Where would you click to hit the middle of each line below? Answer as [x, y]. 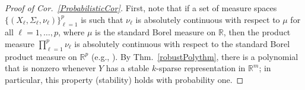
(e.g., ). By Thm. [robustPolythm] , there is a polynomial [195, 56]
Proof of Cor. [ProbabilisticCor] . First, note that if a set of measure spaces [141, 8]
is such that [102, 19]
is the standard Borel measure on [155, 32]
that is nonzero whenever [50, 68]
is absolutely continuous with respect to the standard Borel [182, 43]
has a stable [128, 68]
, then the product [257, 32]
